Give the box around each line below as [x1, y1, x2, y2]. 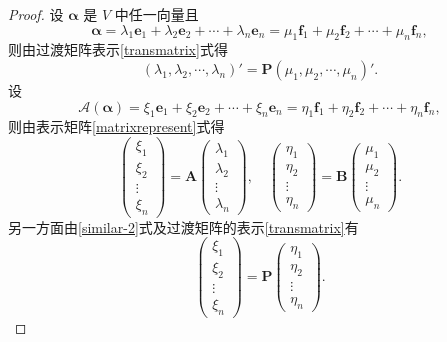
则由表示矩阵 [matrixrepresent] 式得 [8, 116, 225, 137]
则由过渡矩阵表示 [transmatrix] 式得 [8, 39, 228, 60]
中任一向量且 [114, 4, 199, 24]
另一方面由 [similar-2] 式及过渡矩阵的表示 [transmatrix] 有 [8, 216, 359, 237]
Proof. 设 [8, 4, 64, 24]
